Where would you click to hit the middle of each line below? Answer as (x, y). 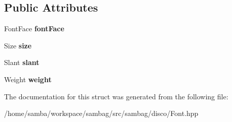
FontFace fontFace (34, 28)
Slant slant (22, 62)
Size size (18, 45)
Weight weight (28, 79)
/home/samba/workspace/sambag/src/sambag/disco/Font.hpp (101, 113)
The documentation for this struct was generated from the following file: (116, 96)
